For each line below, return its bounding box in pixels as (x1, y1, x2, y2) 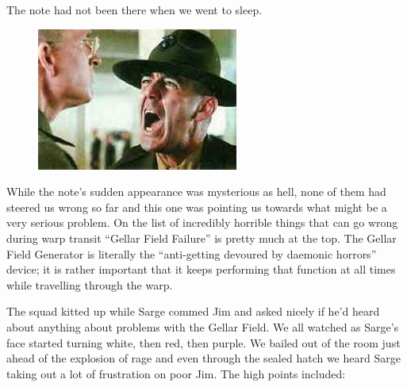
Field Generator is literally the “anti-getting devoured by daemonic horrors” (6, 245, 377, 262)
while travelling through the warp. (6, 276, 173, 293)
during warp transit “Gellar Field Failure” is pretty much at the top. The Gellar (6, 229, 397, 246)
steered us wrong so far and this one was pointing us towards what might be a (6, 198, 387, 215)
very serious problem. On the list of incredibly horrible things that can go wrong (6, 214, 398, 231)
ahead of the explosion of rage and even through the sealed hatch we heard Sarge (6, 350, 401, 366)
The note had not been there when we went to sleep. (6, 2, 263, 17)
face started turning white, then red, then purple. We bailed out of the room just (6, 334, 401, 351)
